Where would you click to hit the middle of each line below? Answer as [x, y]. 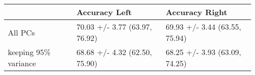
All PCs [21, 32]
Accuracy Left [104, 12]
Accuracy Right [196, 12]
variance [22, 63]
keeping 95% [29, 52]
